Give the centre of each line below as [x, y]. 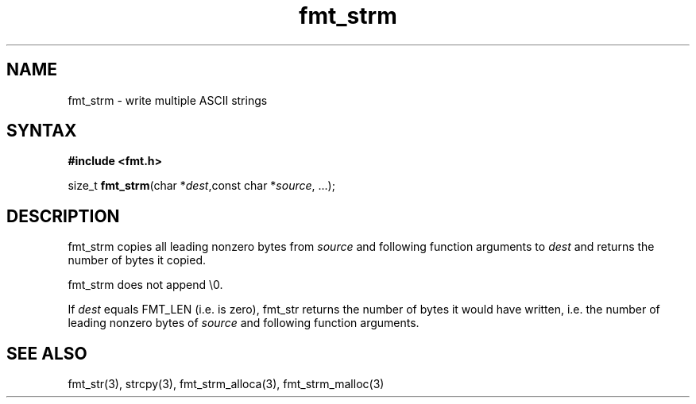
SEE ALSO [47, 353]
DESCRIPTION [63, 216]
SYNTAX [42, 131]
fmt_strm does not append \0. [145, 285]
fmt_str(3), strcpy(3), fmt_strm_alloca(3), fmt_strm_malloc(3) [226, 384]
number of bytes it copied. [137, 260]
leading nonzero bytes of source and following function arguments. [244, 323]
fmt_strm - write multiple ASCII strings [168, 100]
